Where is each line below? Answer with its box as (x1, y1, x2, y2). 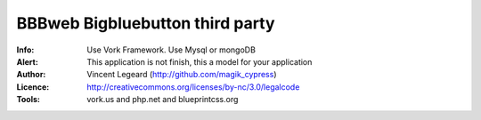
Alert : (16, 56, 39, 67)
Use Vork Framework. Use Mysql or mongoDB (86, 44, 256, 55)
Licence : (16, 81, 50, 92)
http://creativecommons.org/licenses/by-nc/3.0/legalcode (86, 81, 300, 92)
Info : (16, 44, 35, 55)
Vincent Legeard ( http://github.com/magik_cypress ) (86, 69, 277, 80)
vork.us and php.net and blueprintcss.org (86, 94, 239, 105)
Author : (16, 69, 46, 80)
